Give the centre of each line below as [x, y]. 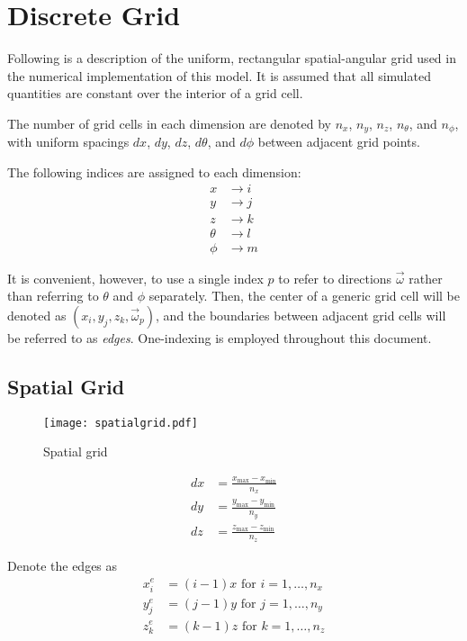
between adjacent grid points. [339, 142]
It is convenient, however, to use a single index [135, 278]
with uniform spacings [68, 142]
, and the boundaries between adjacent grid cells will [301, 315]
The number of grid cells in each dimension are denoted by [169, 123]
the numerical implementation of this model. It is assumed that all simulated [219, 75]
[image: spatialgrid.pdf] [121, 423]
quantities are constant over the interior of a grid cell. [155, 93]
